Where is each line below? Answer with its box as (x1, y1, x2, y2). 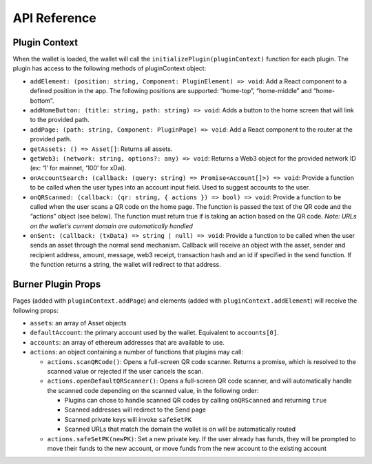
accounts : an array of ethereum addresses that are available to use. (30, 338, 225, 346)
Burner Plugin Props (12, 279, 101, 290)
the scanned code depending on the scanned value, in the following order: (47, 386, 259, 394)
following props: (12, 306, 59, 314)
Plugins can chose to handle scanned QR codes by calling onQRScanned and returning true (64, 396, 327, 405)
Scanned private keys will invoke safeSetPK (64, 415, 192, 423)
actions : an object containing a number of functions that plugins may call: (30, 348, 244, 356)
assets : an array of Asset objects (30, 319, 127, 327)
